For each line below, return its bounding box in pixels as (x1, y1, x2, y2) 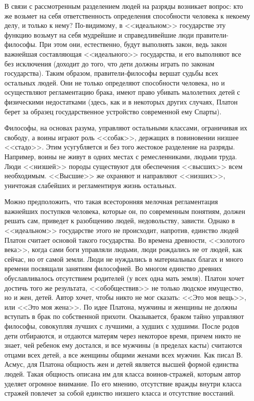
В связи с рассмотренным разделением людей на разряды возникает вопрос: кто (4, 1, 243, 11)
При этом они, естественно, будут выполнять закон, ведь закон (39, 39, 227, 49)
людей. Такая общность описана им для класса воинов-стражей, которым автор (4, 368, 241, 379)
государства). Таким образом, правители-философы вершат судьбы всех (4, 68, 218, 78)
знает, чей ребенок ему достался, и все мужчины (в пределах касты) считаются (4, 340, 242, 350)
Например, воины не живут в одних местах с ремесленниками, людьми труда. (4, 151, 237, 161)
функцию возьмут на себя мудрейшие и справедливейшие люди (4, 29, 194, 40)
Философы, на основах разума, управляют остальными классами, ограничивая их (4, 123, 248, 133)
